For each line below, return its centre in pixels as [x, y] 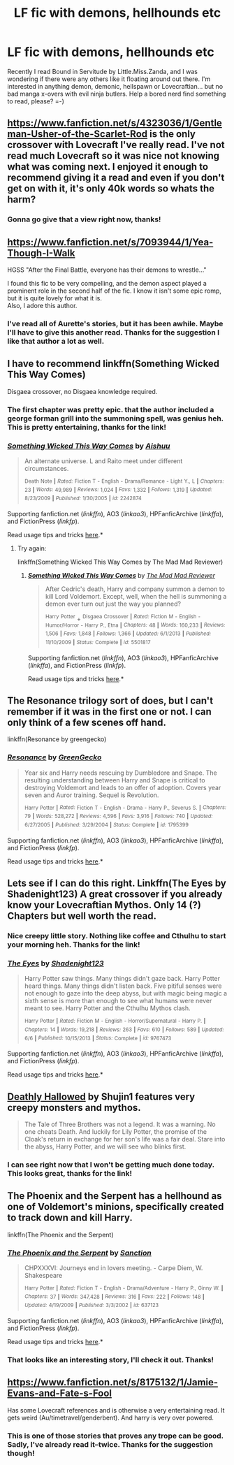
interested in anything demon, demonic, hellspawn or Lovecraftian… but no [115, 86]
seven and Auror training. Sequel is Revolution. [92, 795]
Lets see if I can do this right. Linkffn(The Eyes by [117, 883]
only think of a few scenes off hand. [87, 722]
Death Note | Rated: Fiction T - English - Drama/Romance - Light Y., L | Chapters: [124, 481]
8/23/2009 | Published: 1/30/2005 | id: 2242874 [83, 498]
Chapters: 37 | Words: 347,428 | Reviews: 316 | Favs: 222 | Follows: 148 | [114, 1297]
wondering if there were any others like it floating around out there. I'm [109, 79]
